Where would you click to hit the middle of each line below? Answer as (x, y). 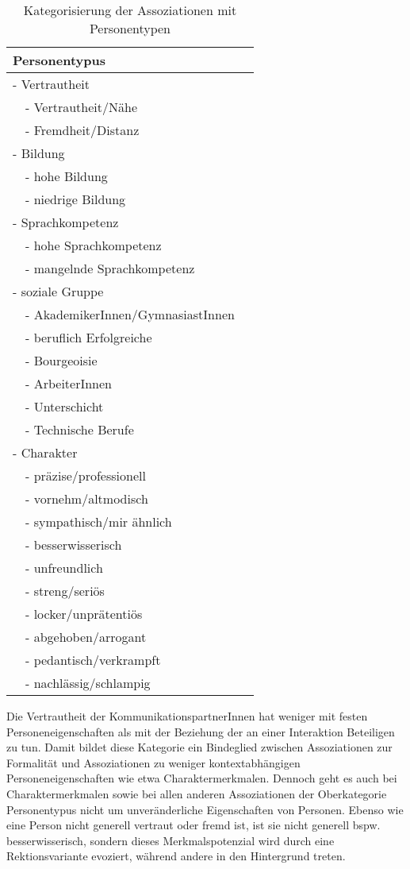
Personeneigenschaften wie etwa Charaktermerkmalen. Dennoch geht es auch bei (202, 778)
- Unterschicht (65, 406)
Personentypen (130, 28)
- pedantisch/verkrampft (93, 660)
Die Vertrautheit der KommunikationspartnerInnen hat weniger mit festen (187, 716)
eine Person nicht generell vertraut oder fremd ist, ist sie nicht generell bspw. (194, 825)
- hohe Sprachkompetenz (94, 245)
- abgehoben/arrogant (86, 637)
